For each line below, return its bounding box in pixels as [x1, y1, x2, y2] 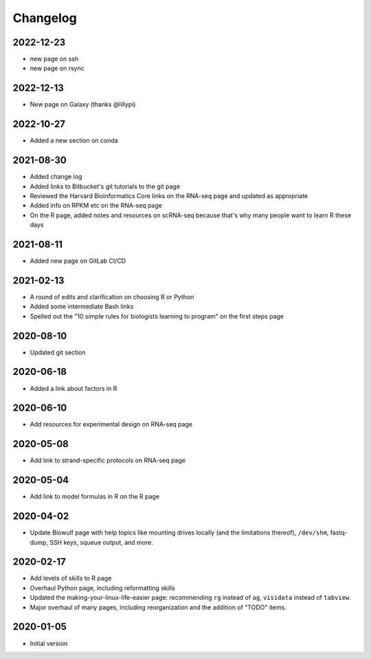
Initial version [30, 639, 68, 647]
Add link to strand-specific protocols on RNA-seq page [30, 456, 185, 464]
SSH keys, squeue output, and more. [49, 538, 154, 546]
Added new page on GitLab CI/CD [30, 257, 126, 265]
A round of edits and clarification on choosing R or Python [30, 292, 194, 301]
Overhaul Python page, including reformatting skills [30, 583, 175, 592]
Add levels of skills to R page [30, 574, 112, 583]
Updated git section [30, 348, 86, 356]
